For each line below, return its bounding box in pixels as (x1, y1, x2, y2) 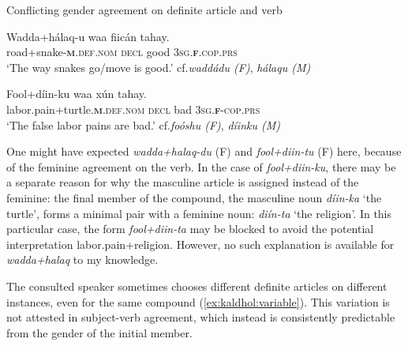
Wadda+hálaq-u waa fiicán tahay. (6, 28, 170, 44)
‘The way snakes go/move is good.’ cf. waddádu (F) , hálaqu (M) (6, 58, 311, 75)
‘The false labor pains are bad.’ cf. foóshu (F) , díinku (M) (6, 116, 280, 133)
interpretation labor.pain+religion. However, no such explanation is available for (6, 235, 395, 252)
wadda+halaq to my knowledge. (6, 251, 159, 268)
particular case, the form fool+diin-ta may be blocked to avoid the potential (6, 220, 374, 237)
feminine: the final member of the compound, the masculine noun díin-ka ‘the (6, 189, 382, 205)
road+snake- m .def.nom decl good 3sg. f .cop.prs (6, 43, 238, 60)
